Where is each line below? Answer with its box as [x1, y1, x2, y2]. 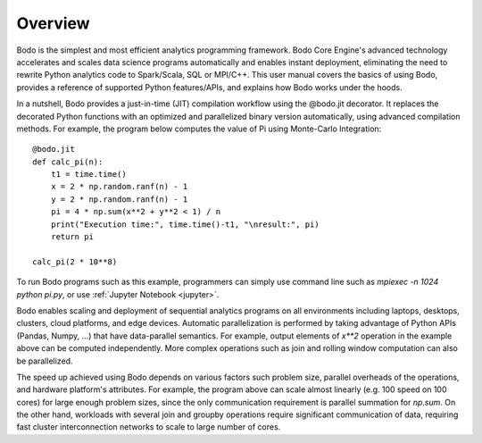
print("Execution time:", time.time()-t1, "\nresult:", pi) [50, 219, 320, 230]
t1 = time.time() [50, 170, 127, 180]
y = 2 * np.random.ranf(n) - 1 [50, 194, 188, 205]
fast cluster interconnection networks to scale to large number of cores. [16, 422, 281, 432]
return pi [50, 232, 94, 242]
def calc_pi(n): [32, 156, 104, 167]
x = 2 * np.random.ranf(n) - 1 [50, 181, 188, 192]
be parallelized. [16, 355, 73, 366]
